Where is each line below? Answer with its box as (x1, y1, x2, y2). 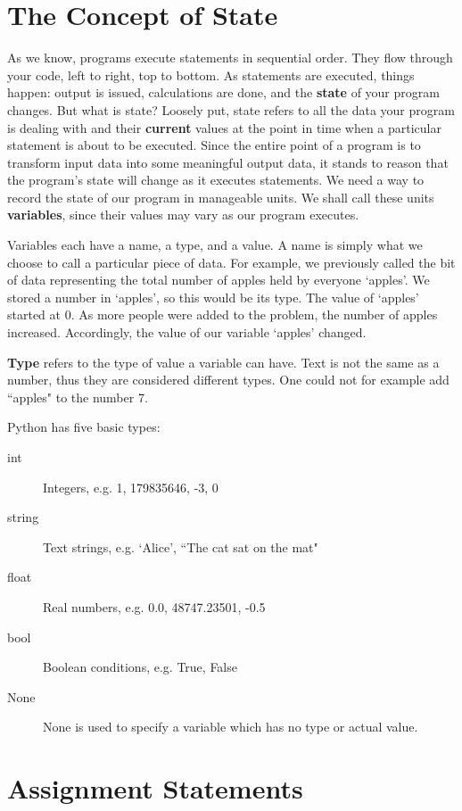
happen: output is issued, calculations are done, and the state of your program (7, 83, 440, 102)
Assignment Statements (7, 770, 303, 807)
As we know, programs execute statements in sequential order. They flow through (7, 48, 453, 67)
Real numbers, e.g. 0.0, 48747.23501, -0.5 (43, 597, 266, 616)
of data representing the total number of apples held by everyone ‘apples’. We (7, 270, 430, 289)
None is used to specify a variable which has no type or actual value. (43, 717, 418, 736)
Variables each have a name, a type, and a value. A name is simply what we (7, 236, 423, 254)
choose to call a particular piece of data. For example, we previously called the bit (7, 252, 456, 271)
